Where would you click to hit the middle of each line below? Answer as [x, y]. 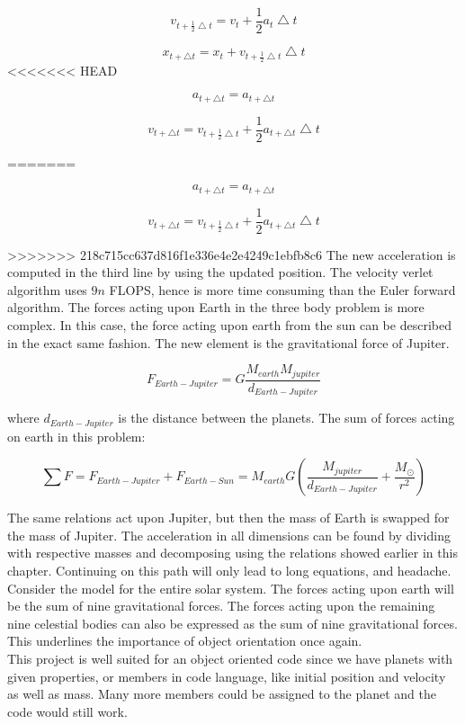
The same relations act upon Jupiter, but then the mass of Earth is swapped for [228, 518]
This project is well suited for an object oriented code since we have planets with [230, 658]
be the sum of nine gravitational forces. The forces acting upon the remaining [221, 606]
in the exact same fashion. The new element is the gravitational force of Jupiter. [228, 342]
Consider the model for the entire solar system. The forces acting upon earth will [231, 588]
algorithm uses [47, 289]
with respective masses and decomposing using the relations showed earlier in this [232, 553]
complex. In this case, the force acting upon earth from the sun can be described [229, 325]
